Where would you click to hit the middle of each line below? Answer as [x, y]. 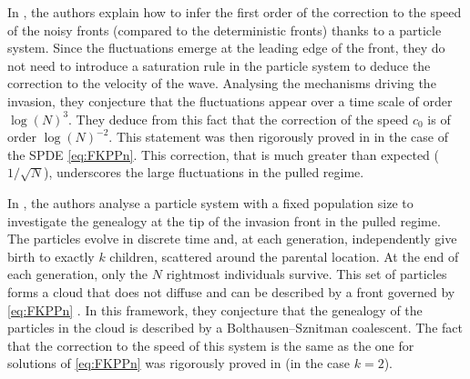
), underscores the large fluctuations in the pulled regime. [204, 172]
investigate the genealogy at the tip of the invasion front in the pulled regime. [224, 220]
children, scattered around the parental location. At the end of [284, 256]
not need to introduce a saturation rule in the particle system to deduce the [219, 65]
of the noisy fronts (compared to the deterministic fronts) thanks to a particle [225, 30]
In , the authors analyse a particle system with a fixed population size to [210, 202]
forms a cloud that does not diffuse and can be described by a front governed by [231, 291]
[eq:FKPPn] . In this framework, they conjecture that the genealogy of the [215, 309]
